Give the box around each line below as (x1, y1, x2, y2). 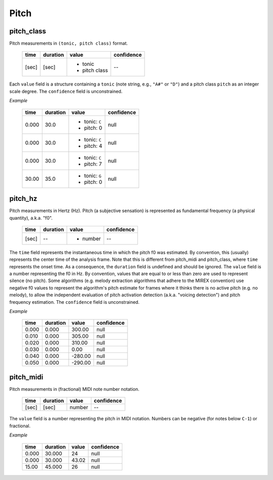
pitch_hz (9, 194, 37, 203)
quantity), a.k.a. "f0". (9, 215, 53, 221)
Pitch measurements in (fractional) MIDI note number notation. (9, 386, 140, 392)
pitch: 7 (84, 160, 102, 167)
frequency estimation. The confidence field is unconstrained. (9, 299, 140, 305)
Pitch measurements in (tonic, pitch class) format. (9, 41, 128, 47)
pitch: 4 (84, 142, 103, 149)
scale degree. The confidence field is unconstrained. (9, 88, 123, 94)
